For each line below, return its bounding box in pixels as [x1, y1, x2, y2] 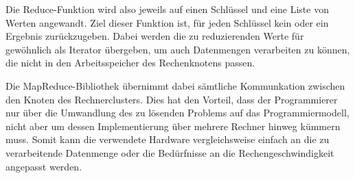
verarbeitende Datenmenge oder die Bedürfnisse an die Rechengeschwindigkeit [5, 145, 334, 160]
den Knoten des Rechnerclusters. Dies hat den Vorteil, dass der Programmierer [5, 92, 338, 106]
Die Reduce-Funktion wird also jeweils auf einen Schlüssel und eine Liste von [5, 2, 329, 16]
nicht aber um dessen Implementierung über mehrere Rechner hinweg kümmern [5, 118, 341, 133]
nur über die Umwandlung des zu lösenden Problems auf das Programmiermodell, [5, 105, 350, 120]
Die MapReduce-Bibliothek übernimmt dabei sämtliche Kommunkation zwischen [5, 78, 345, 92]
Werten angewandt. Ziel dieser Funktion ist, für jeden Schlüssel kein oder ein [5, 15, 329, 29]
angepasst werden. [5, 159, 82, 173]
